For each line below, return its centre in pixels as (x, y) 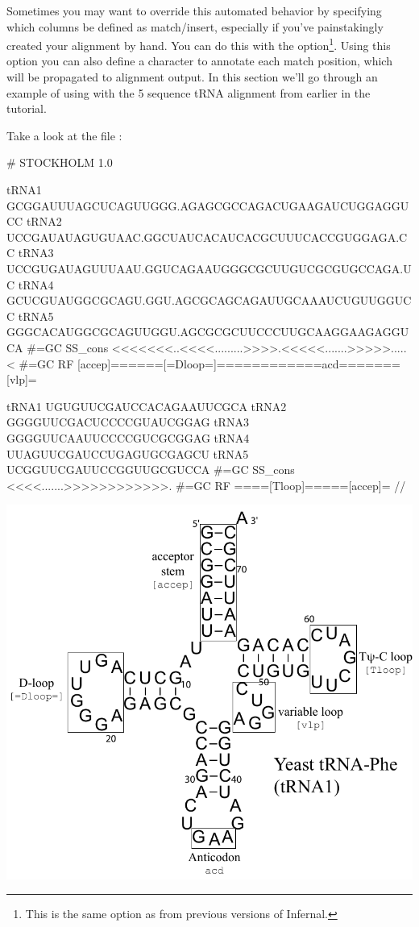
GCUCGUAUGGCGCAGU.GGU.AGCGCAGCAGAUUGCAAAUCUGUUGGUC (209, 300)
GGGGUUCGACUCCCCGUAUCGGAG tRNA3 (128, 422)
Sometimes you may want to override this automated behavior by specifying (194, 10)
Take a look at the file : (64, 135)
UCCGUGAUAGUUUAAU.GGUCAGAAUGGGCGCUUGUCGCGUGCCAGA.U (209, 268)
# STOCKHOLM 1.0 (60, 162)
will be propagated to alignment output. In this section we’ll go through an (192, 77)
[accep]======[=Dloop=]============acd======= (239, 363)
